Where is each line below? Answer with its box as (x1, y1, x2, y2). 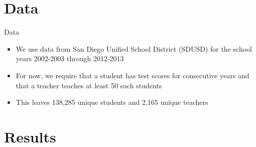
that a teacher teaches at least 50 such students (16, 80, 162, 90)
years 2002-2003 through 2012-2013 (16, 53, 124, 64)
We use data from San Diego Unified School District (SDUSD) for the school (16, 43, 252, 54)
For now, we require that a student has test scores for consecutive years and (16, 70, 249, 80)
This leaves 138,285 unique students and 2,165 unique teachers (16, 97, 208, 107)
